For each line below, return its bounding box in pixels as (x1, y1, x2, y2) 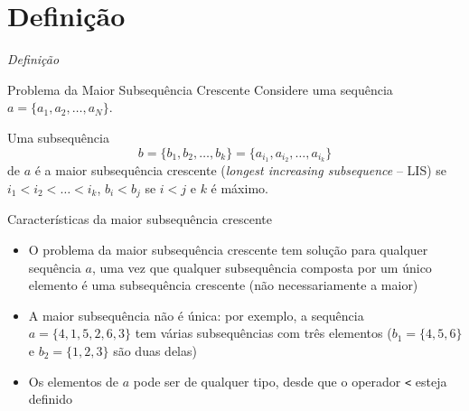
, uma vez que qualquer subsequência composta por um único (91, 257, 432, 276)
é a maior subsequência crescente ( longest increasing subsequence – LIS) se (34, 161, 447, 180)
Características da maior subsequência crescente (7, 210, 272, 229)
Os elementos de (28, 371, 119, 390)
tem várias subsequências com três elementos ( (135, 323, 392, 342)
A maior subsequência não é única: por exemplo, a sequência (28, 305, 364, 324)
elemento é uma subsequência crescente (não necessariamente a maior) (28, 276, 418, 294)
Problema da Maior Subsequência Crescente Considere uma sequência (7, 79, 393, 98)
